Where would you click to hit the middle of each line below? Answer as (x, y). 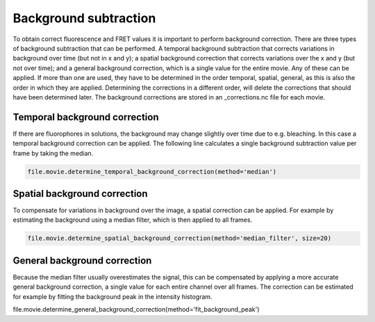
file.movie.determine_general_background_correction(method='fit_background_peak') (136, 309)
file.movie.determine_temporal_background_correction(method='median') (152, 171)
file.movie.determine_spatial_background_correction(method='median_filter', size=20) (180, 239)
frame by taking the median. (53, 153)
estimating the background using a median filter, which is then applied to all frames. (133, 220)
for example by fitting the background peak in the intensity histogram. (112, 296)
